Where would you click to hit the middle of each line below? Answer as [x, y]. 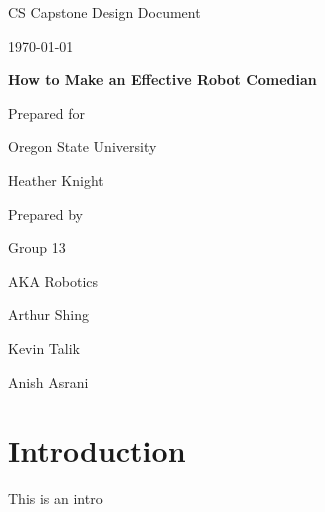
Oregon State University [82, 146]
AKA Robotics [53, 280]
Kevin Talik [44, 347]
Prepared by [45, 213]
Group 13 [37, 247]
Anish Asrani [48, 381]
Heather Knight [56, 179]
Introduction [97, 450]
